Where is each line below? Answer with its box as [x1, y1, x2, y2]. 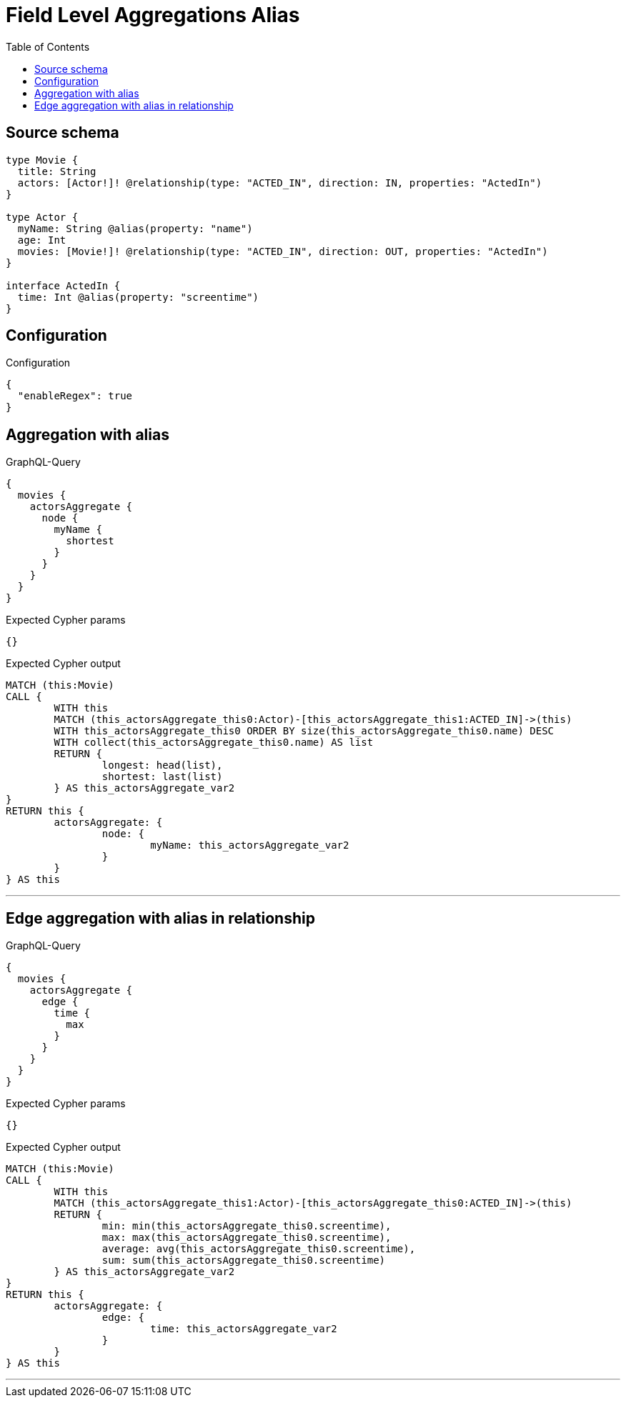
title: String [17, 165, 96, 177]
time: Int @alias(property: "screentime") [17, 291, 259, 303]
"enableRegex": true [17, 390, 133, 402]
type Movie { [6, 154, 79, 166]
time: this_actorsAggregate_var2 [150, 1323, 337, 1335]
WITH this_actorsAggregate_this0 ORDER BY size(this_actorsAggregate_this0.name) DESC [54, 725, 555, 737]
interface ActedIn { [6, 279, 121, 291]
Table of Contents [6, 40, 90, 53]
